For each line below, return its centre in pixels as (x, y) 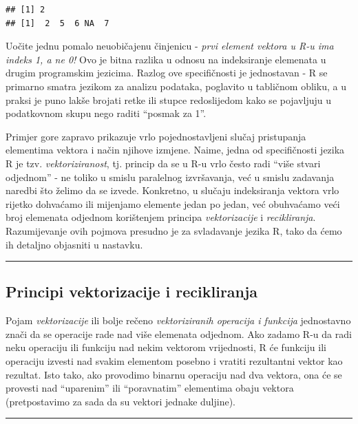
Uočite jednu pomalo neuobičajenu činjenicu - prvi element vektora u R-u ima (170, 46)
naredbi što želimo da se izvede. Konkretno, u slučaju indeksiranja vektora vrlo (172, 190)
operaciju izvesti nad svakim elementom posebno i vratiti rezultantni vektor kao (174, 361)
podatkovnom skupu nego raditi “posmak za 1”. (106, 113)
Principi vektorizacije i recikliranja (132, 291)
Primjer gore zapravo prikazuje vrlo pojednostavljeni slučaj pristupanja (156, 136)
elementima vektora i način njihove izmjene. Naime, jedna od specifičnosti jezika (175, 150)
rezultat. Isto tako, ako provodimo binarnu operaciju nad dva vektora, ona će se (174, 374)
